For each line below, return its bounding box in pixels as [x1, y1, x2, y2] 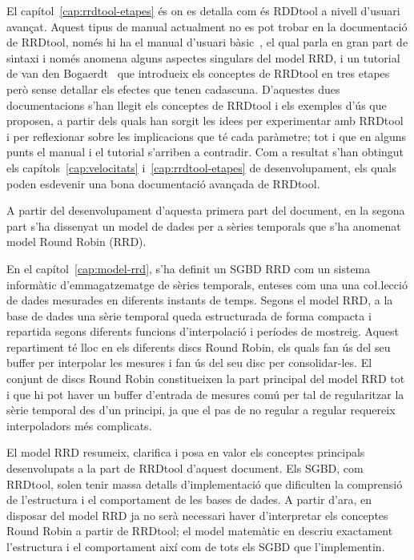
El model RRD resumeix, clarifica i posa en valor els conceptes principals [6, 444, 365, 461]
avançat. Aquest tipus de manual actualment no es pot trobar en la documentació [6, 18, 408, 34]
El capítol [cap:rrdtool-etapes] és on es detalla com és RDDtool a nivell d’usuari [6, 2, 400, 18]
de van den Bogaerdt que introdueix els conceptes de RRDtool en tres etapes [6, 65, 390, 82]
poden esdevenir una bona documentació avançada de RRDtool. [6, 175, 320, 191]
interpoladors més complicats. [6, 417, 152, 433]
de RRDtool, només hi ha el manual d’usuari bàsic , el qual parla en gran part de [6, 34, 408, 50]
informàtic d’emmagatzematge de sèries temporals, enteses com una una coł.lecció [6, 276, 408, 292]
